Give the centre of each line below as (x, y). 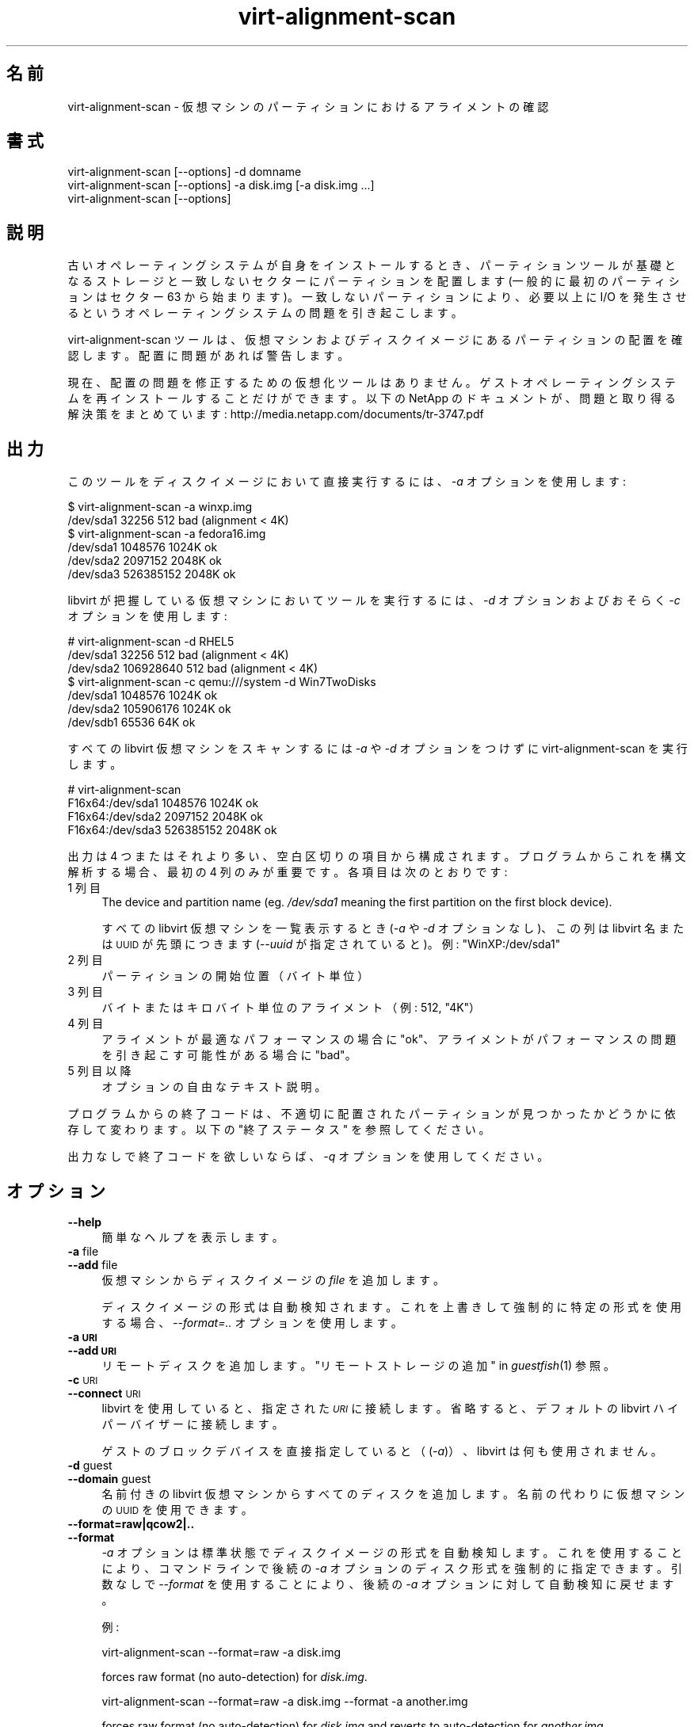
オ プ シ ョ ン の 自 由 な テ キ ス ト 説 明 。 (214, 1087)
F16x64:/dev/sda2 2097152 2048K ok (166, 817)
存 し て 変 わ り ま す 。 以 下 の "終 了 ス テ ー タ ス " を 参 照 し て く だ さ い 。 (279, 1130)
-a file (83, 1251)
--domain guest (109, 1478)
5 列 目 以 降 (99, 1071)
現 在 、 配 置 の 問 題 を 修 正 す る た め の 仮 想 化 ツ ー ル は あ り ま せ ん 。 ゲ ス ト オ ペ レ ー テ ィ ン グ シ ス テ (372, 383)
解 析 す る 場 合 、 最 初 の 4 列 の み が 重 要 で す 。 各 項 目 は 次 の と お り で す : (288, 872)
